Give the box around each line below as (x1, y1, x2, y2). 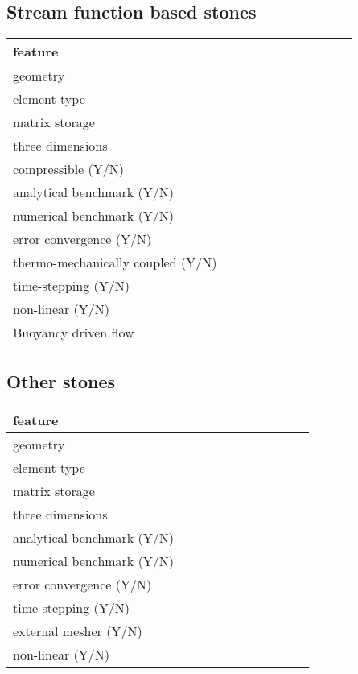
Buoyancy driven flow (13, 323, 134, 342)
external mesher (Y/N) (13, 622, 142, 641)
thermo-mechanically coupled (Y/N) (13, 253, 217, 272)
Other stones (6, 368, 116, 393)
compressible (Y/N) (13, 159, 124, 179)
